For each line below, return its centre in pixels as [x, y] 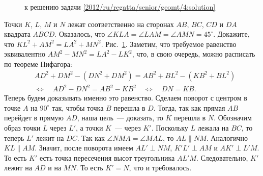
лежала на [213, 127]
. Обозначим [233, 118]
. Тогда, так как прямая [189, 107]
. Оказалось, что [80, 34]
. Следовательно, [222, 157]
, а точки [90, 127]
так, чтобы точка [78, 107]
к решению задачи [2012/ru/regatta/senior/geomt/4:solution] [120, 7]
